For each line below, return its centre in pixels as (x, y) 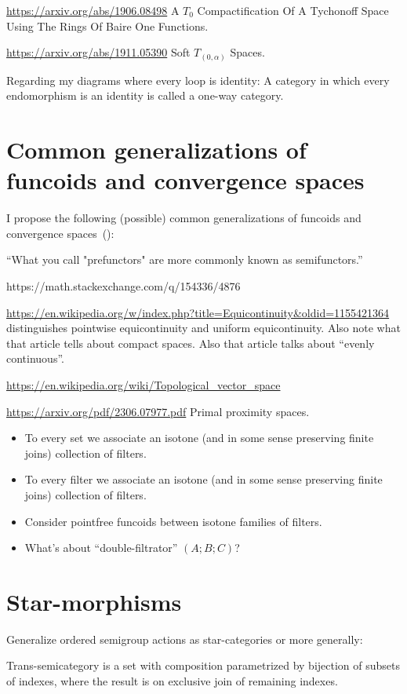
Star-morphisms (94, 601)
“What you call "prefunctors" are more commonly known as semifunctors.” (185, 259)
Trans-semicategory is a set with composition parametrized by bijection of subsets (203, 665)
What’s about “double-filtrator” (101, 548)
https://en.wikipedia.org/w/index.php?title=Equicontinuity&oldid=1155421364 (198, 312)
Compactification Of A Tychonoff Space (293, 10)
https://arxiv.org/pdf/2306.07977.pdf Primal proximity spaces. (158, 411)
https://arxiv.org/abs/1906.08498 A (93, 10)
